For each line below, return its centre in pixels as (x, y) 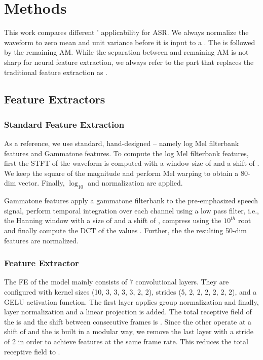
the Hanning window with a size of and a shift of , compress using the (113, 220)
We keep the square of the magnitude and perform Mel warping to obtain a (121, 173)
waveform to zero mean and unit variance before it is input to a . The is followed (130, 42)
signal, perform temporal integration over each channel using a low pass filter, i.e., (131, 210)
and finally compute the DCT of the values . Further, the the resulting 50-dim (126, 230)
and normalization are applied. (135, 183)
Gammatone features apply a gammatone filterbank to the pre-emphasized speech (131, 201)
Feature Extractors (55, 99)
